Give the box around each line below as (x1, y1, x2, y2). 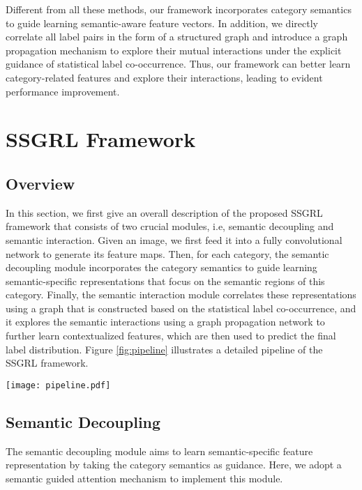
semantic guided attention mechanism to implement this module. (6, 470, 283, 485)
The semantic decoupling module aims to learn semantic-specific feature (6, 443, 313, 458)
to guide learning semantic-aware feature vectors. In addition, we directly (6, 15, 318, 30)
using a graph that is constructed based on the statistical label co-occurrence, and (6, 300, 356, 315)
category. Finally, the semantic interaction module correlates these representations (6, 287, 356, 302)
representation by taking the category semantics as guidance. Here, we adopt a (6, 457, 342, 472)
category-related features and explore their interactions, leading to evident (6, 70, 323, 84)
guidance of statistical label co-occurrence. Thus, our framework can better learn (6, 56, 351, 71)
